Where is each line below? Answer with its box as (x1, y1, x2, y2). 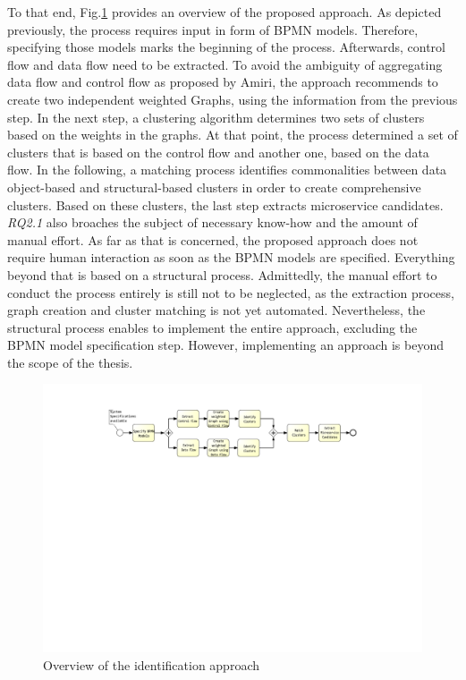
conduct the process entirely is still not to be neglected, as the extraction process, (7, 283, 454, 302)
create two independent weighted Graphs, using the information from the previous (7, 89, 458, 108)
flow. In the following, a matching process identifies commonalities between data (7, 160, 447, 179)
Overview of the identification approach (43, 655, 259, 674)
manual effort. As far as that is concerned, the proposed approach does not (7, 230, 419, 249)
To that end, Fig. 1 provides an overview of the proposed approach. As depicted (7, 3, 442, 21)
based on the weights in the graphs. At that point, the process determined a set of (7, 125, 458, 144)
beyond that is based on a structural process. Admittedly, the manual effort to (7, 265, 437, 284)
